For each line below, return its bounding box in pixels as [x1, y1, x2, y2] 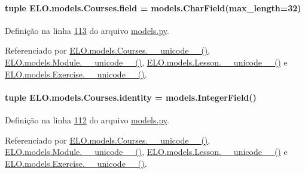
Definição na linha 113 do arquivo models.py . [5, 24, 169, 36]
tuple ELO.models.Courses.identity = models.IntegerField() [5, 91, 257, 103]
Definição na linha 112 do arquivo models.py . [5, 113, 169, 126]
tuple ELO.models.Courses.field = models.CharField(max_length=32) [5, 1, 301, 14]
